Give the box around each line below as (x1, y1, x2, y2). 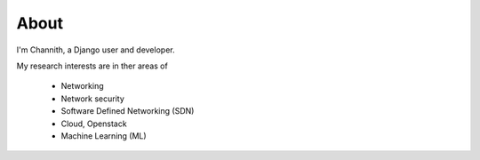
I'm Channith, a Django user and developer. (16, 44, 175, 55)
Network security (60, 93, 124, 104)
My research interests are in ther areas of (16, 60, 168, 71)
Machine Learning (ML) (60, 130, 147, 141)
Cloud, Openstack (60, 118, 128, 129)
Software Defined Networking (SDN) (60, 106, 195, 116)
